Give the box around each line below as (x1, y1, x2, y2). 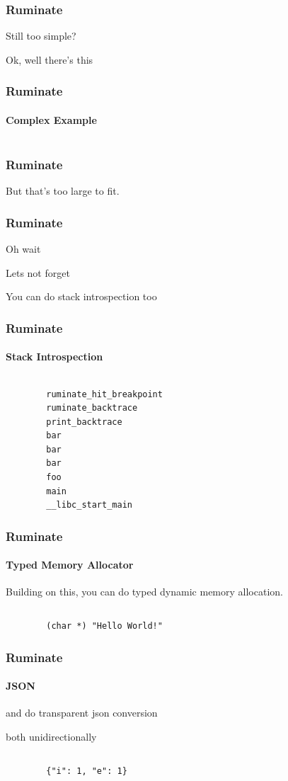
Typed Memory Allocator (6, 557, 134, 572)
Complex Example (6, 112, 97, 127)
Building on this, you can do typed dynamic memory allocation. (6, 584, 283, 599)
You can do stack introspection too (6, 289, 157, 304)
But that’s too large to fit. (6, 183, 120, 198)
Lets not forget (6, 265, 70, 280)
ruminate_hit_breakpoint (46, 389, 163, 399)
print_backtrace (46, 416, 122, 427)
